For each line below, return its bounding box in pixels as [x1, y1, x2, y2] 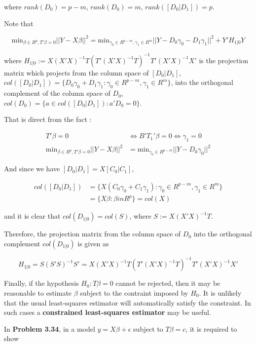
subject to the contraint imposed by [80, 287, 188, 298]
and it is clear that [4, 211, 61, 221]
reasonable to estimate [4, 287, 72, 298]
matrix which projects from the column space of [4, 67, 149, 77]
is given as [77, 238, 109, 248]
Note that [4, 18, 34, 28]
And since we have [4, 163, 60, 174]
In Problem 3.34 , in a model [4, 323, 95, 334]
